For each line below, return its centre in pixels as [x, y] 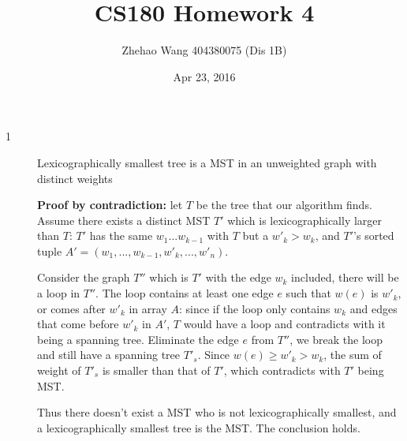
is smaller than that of [156, 370]
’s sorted [374, 235]
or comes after [71, 308]
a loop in [59, 293]
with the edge [238, 277]
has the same [121, 235]
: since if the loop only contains [254, 308]
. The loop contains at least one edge [185, 293]
